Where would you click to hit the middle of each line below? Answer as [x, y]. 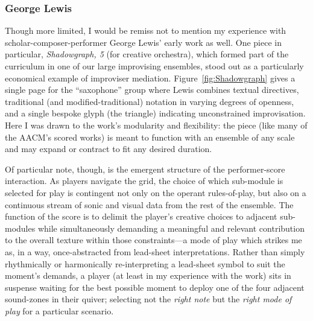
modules [20, 228]
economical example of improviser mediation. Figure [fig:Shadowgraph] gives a [150, 78]
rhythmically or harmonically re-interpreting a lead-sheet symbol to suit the [145, 263]
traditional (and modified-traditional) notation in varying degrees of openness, [150, 101]
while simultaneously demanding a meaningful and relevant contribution [171, 228]
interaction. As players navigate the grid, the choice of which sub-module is [144, 181]
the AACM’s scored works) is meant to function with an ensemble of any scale [150, 137]
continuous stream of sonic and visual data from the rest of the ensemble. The [149, 204]
